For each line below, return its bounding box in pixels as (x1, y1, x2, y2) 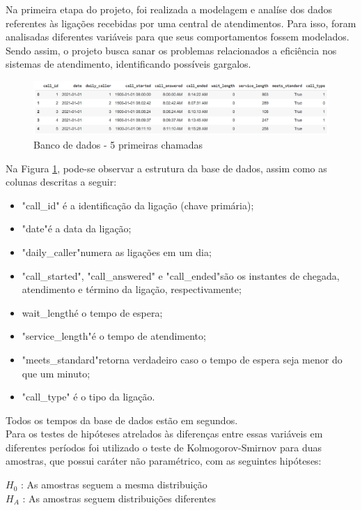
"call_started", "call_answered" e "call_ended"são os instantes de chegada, (22, 268, 340, 283)
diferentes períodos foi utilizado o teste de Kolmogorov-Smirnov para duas (6, 440, 322, 454)
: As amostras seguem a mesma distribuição (20, 477, 207, 492)
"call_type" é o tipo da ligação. (22, 389, 155, 404)
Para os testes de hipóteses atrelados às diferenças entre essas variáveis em (6, 426, 323, 441)
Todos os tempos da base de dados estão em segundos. (6, 412, 238, 427)
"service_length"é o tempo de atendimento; (22, 329, 206, 343)
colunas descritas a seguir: (6, 174, 117, 189)
